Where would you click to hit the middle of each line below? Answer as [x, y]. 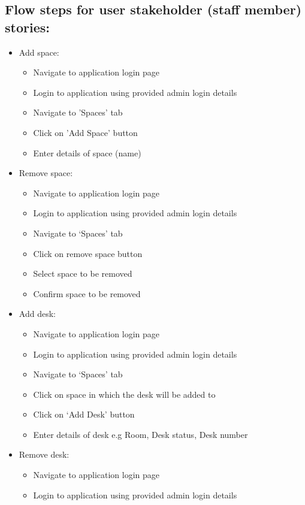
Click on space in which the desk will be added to [124, 394]
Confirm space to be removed [87, 293]
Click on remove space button [88, 253]
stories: [27, 27]
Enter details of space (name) [87, 152]
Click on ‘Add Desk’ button [84, 414]
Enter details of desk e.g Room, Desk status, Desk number [141, 434]
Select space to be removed [83, 273]
